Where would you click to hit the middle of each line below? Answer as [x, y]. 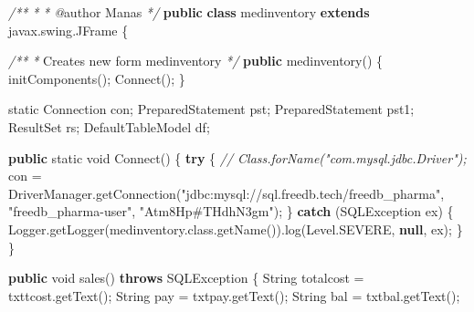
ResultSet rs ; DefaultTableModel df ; [109, 126]
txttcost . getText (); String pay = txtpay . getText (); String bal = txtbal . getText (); [234, 295]
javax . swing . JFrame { [68, 30]
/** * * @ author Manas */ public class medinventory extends [189, 12]
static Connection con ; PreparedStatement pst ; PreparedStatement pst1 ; [211, 109]
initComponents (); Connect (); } [97, 78]
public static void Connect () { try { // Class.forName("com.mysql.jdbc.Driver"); [237, 157]
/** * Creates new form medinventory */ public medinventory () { [196, 61]
